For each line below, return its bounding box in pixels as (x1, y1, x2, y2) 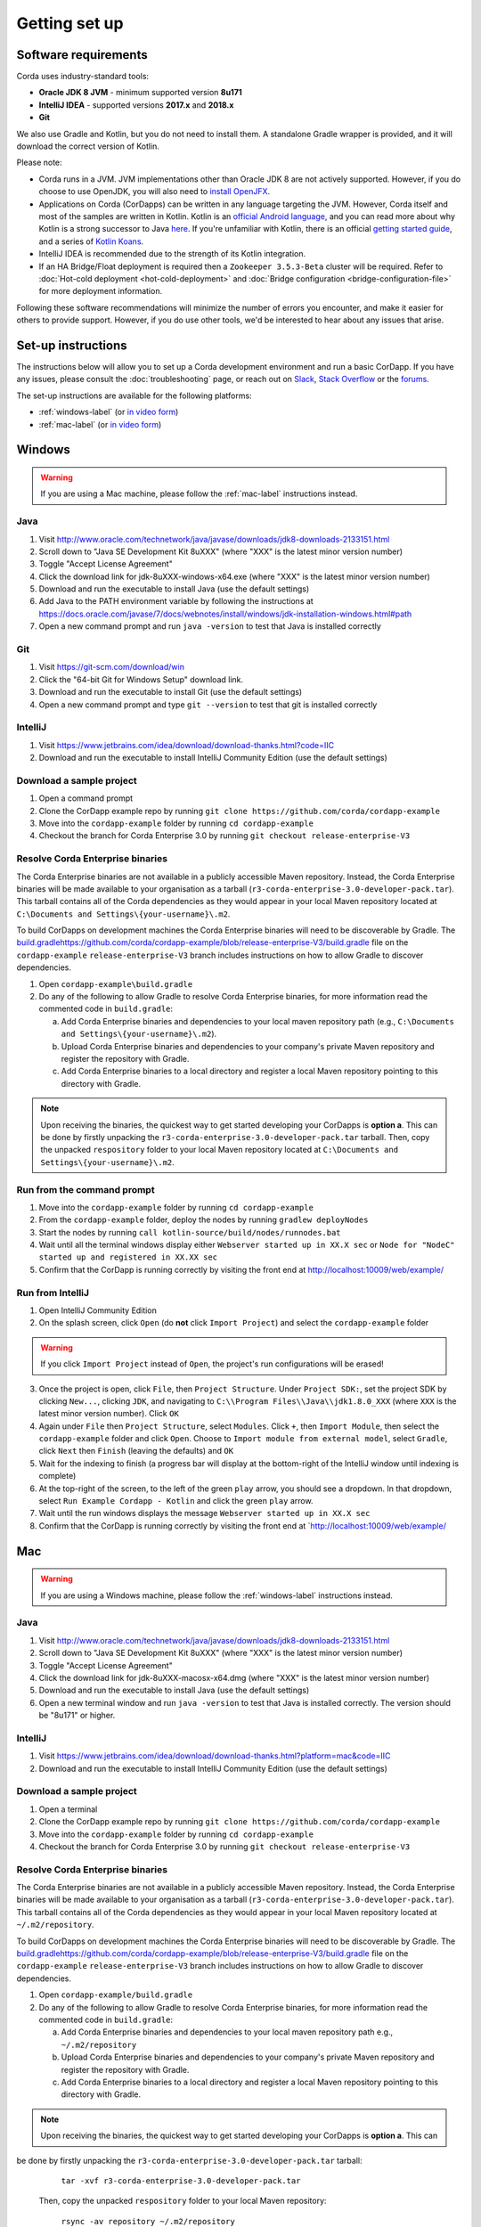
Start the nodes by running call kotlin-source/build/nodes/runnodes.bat (38, 1227, 342, 1237)
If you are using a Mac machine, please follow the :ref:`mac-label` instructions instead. (40, 488, 358, 499)
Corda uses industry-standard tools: (16, 71, 150, 82)
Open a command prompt (38, 793, 134, 804)
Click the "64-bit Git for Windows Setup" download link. (38, 673, 244, 685)
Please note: (16, 157, 62, 168)
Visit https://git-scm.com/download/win (38, 662, 184, 673)
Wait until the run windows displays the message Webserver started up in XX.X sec (38, 1508, 371, 1519)
